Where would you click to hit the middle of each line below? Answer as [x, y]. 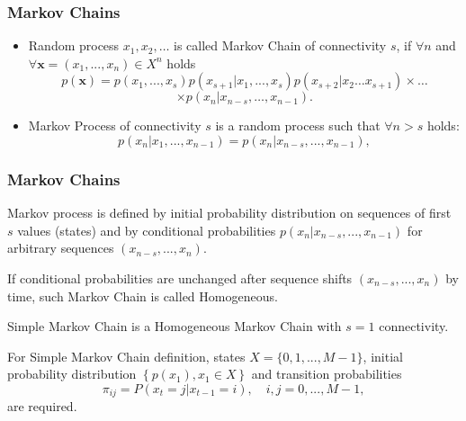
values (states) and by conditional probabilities [147, 230]
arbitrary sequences [61, 248]
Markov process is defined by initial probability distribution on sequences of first [229, 213]
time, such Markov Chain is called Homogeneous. [143, 296]
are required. [42, 406]
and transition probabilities [327, 374]
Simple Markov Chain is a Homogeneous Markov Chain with [175, 326]
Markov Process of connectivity [115, 125]
